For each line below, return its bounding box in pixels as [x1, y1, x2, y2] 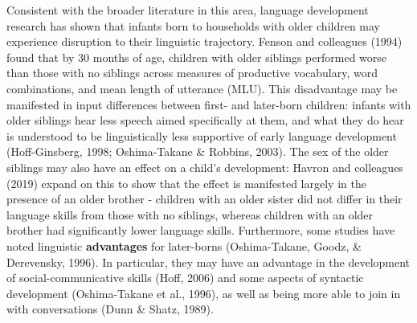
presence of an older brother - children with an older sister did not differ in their [6, 190, 403, 207]
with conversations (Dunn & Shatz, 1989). [6, 301, 214, 317]
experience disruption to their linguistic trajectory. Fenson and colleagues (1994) [6, 33, 403, 50]
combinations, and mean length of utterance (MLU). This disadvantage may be [6, 80, 398, 96]
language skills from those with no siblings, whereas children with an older [6, 206, 374, 223]
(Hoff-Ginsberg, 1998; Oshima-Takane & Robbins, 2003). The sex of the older [6, 143, 389, 160]
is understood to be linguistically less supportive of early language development [6, 127, 397, 144]
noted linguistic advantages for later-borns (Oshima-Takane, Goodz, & [6, 237, 362, 254]
